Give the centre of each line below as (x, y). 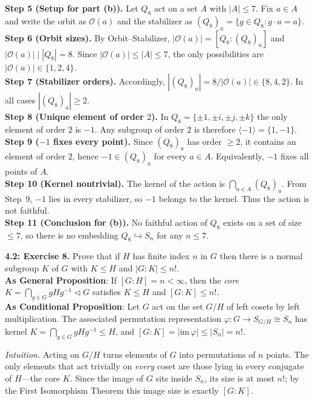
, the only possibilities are (216, 53)
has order (205, 141)
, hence (86, 156)
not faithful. (27, 210)
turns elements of (135, 354)
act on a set (176, 8)
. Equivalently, (237, 156)
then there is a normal (261, 256)
